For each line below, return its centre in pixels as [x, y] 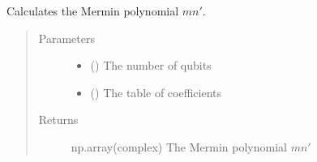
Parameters [66, 38]
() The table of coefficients [156, 92]
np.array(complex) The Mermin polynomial [179, 146]
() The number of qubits [151, 65]
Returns [58, 119]
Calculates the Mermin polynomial [93, 11]
